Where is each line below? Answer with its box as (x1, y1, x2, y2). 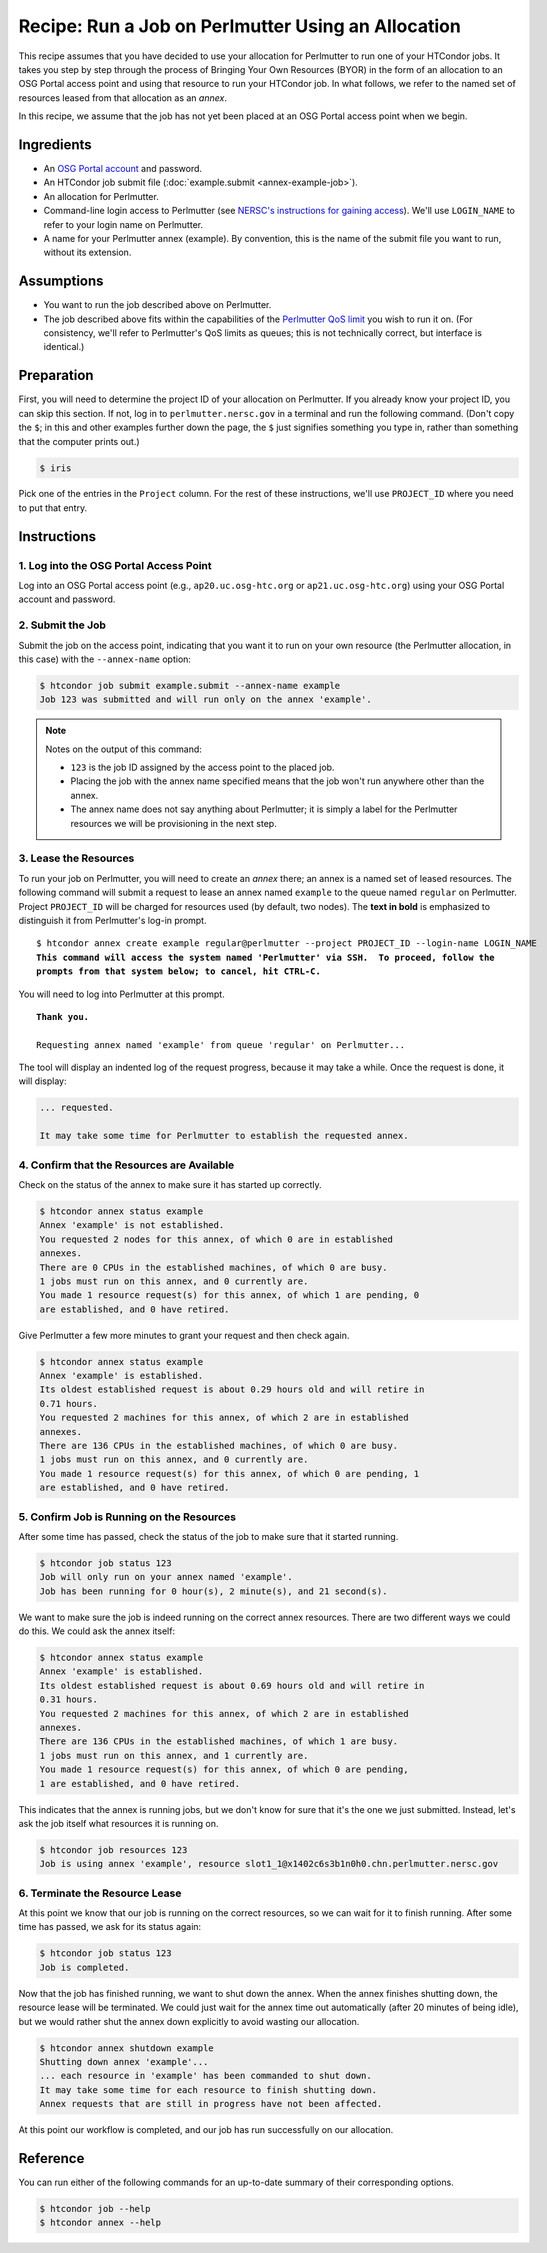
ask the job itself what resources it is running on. (18, 1817, 219, 1829)
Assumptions (18, 273, 104, 290)
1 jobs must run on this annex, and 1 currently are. (39, 1750, 309, 1761)
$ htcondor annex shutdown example (39, 2042, 214, 2054)
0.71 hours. (39, 1398, 99, 1409)
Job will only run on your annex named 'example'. (39, 1571, 294, 1583)
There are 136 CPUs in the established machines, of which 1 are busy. (39, 1736, 399, 1747)
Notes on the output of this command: (45, 743, 202, 755)
